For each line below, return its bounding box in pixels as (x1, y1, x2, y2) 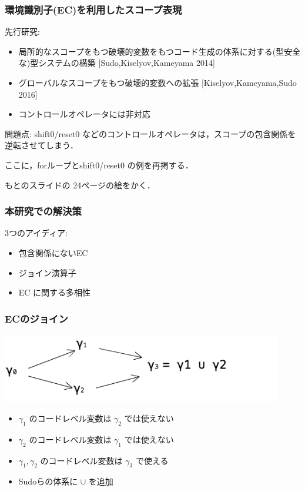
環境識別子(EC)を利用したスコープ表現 (5, 2, 182, 16)
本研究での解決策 (5, 204, 82, 218)
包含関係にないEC (18, 246, 88, 258)
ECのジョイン (5, 311, 68, 326)
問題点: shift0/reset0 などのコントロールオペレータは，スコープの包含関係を (5, 127, 296, 140)
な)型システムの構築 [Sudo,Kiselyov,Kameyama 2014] (18, 57, 215, 69)
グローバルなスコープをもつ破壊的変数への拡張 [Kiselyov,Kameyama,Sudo (18, 77, 297, 88)
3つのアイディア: (5, 227, 68, 239)
